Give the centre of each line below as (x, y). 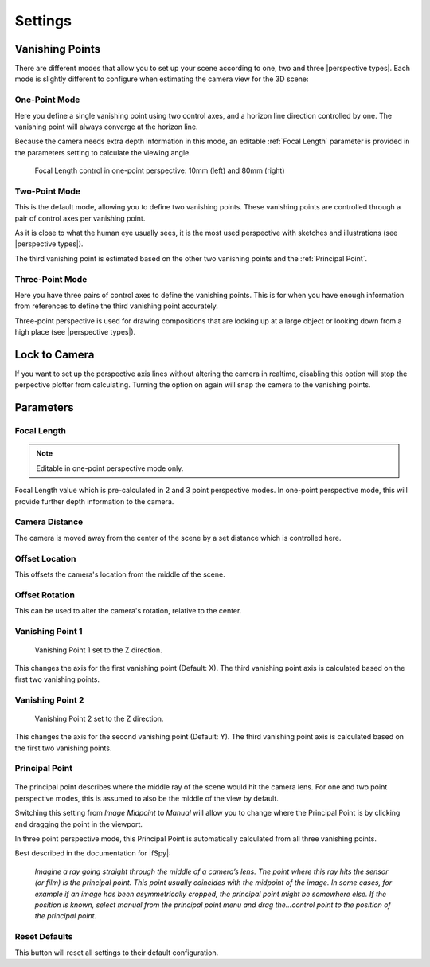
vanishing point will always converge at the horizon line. (106, 127)
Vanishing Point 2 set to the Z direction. (99, 718)
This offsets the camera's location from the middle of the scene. (120, 574)
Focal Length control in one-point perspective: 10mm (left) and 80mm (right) (160, 170)
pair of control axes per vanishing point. (80, 218)
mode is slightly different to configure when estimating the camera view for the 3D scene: (162, 79)
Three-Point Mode (51, 279)
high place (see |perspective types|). (75, 332)
